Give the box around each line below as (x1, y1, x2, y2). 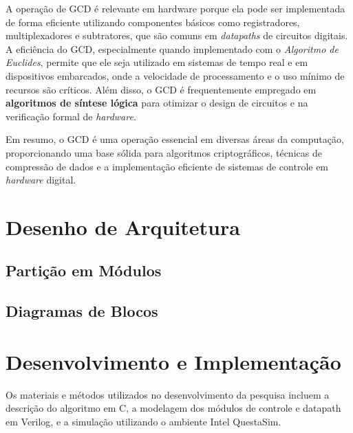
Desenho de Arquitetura (6, 212, 240, 241)
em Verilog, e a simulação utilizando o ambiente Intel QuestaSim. (6, 414, 281, 428)
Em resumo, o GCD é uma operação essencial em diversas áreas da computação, (6, 132, 344, 146)
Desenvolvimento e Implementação (6, 347, 341, 375)
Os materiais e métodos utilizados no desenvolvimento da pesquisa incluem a (6, 387, 330, 401)
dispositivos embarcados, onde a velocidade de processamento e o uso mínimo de (6, 68, 345, 82)
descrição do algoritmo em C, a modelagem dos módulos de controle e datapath (6, 401, 341, 415)
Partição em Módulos (6, 260, 162, 281)
